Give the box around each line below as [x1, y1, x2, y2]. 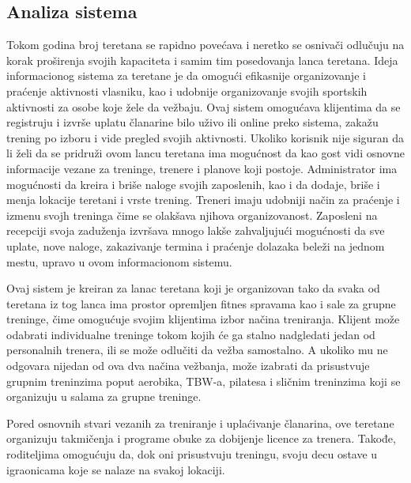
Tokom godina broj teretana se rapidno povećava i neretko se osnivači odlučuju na [6, 36, 405, 53]
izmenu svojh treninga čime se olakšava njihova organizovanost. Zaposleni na [6, 206, 378, 223]
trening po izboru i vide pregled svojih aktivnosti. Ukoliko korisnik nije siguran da [6, 129, 405, 145]
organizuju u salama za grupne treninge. [6, 388, 202, 405]
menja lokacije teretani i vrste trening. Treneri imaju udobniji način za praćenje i [6, 191, 400, 208]
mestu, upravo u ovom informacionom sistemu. [6, 253, 232, 270]
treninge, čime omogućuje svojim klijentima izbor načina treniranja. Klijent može [6, 311, 400, 327]
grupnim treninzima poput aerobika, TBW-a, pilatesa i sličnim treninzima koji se [6, 372, 401, 389]
